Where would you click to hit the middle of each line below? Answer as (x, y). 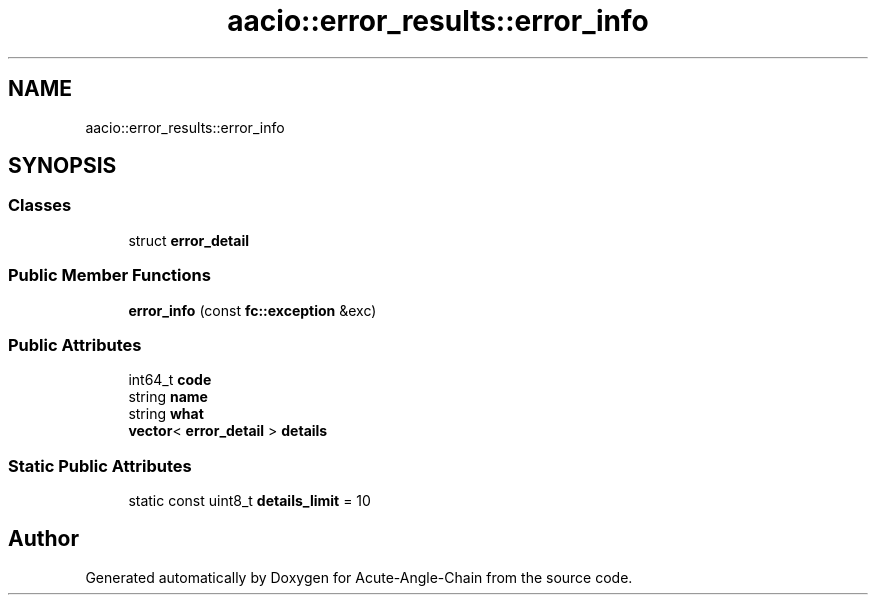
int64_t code (170, 380)
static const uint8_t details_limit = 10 (249, 501)
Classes (40, 205)
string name (168, 397)
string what (166, 414)
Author (43, 539)
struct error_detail (188, 240)
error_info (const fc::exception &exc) (252, 310)
